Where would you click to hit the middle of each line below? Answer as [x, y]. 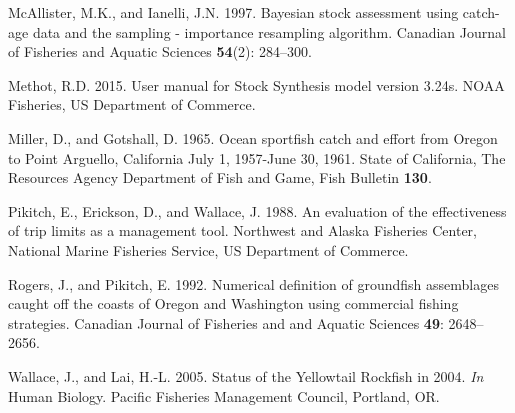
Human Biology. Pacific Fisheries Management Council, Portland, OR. [224, 395]
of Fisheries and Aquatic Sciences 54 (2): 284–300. [160, 51]
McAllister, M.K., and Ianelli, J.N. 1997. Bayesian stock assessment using [233, 12]
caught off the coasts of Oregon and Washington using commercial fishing [233, 303]
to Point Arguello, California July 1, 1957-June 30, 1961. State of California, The [257, 157]
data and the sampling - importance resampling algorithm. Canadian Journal [269, 31]
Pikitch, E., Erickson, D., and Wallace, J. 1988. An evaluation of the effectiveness [257, 210]
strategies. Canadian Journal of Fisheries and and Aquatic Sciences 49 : [226, 322]
